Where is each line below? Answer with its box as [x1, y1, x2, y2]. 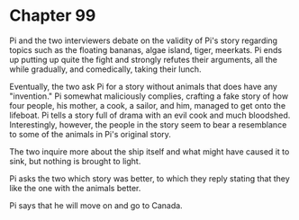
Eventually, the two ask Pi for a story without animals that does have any [9, 81, 277, 92]
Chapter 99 [9, 5, 96, 26]
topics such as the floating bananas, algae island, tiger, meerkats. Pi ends [9, 44, 282, 55]
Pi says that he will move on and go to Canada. [9, 199, 183, 211]
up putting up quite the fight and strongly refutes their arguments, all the [9, 54, 277, 65]
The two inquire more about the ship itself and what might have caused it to [9, 145, 290, 157]
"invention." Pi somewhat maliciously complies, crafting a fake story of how [9, 91, 289, 101]
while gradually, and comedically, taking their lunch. [9, 64, 202, 75]
